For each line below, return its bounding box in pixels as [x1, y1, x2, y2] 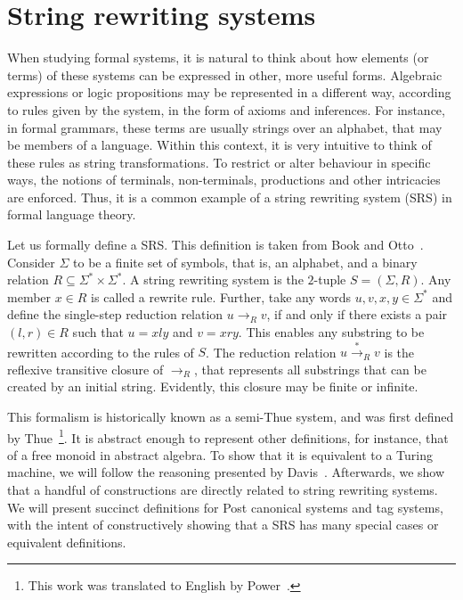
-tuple [313, 270, 346, 289]
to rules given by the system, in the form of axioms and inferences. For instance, [7, 100, 445, 119]
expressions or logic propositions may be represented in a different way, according [7, 83, 451, 102]
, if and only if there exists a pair [266, 305, 448, 324]
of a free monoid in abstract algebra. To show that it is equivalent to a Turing [7, 445, 433, 464]
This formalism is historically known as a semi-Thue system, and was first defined [7, 407, 454, 425]
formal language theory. [7, 205, 136, 224]
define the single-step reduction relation [7, 305, 223, 324]
